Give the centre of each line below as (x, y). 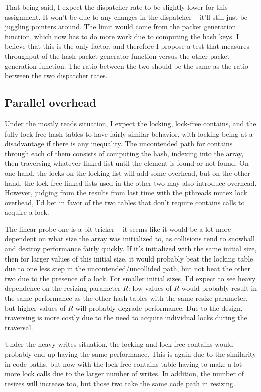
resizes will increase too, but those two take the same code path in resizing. (120, 383)
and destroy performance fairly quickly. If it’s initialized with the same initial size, (131, 249)
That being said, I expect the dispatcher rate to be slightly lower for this (116, 7)
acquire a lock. (27, 212)
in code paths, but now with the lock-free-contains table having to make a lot (123, 364)
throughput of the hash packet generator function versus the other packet (117, 55)
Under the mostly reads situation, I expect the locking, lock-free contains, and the (130, 123)
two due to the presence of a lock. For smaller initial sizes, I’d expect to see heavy (130, 278)
